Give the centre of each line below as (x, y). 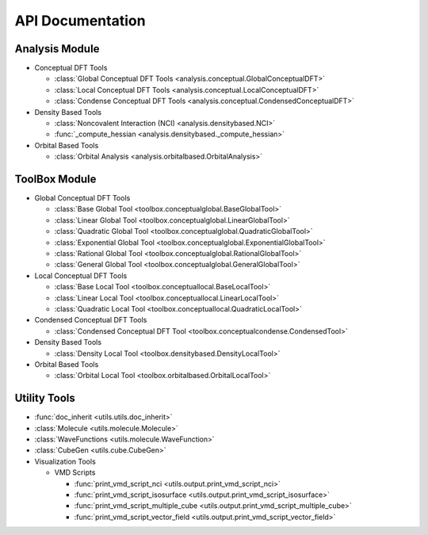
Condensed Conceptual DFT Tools (91, 320)
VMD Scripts (75, 472)
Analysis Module (57, 49)
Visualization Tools (65, 461)
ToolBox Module (55, 179)
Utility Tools (45, 398)
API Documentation (80, 21)
